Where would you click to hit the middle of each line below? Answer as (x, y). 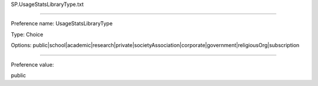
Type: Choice (27, 34)
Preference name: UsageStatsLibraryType (62, 24)
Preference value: (32, 64)
